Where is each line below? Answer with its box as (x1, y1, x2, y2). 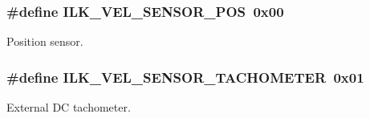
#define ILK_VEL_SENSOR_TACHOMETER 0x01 (6, 67, 364, 87)
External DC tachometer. (6, 99, 131, 116)
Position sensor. (6, 33, 83, 50)
